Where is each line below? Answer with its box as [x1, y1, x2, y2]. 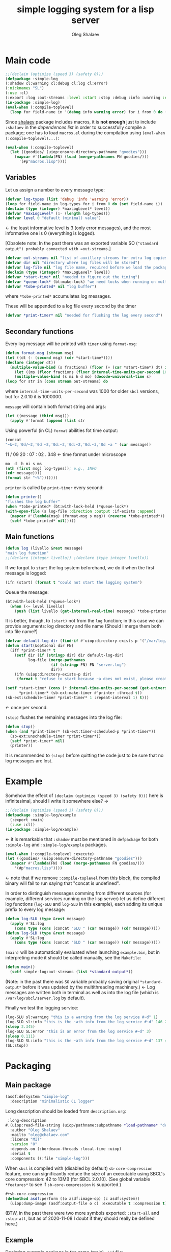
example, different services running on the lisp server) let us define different [5, 896, 165, 902]
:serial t [10, 1151, 31, 1157]
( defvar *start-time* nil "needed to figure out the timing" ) [5, 274, 140, 279]
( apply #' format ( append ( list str [10, 418, 85, 423]
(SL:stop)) [5, 1043, 28, 1048]
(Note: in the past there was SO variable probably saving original [5, 979, 139, 985]
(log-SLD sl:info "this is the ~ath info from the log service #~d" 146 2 [5, 1019, 167, 1024]
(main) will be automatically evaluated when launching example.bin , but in [5, 949, 160, 955]
